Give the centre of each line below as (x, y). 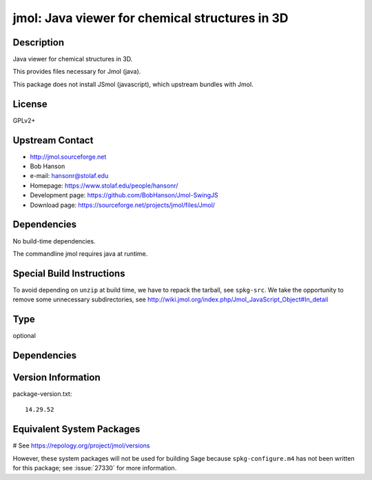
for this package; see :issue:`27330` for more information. (95, 468)
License (30, 104)
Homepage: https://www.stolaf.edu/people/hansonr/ (104, 186)
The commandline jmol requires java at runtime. (80, 253)
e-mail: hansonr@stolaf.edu (69, 176)
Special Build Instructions (69, 273)
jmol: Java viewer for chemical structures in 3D (151, 18)
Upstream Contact (53, 140)
